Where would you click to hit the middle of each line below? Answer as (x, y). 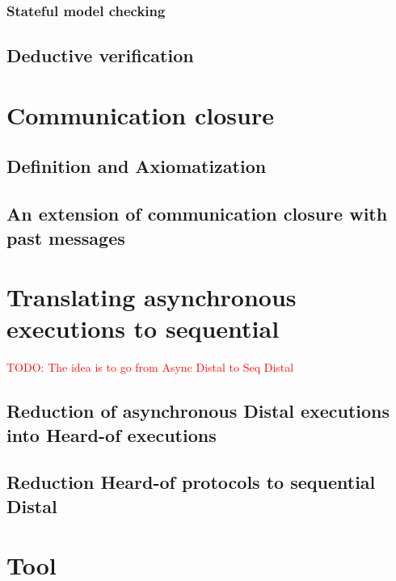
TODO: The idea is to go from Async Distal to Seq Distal (150, 367)
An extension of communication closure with (197, 214)
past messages (66, 237)
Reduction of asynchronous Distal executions (198, 411)
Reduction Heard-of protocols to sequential (191, 482)
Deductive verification (100, 55)
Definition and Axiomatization (137, 166)
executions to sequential (143, 328)
